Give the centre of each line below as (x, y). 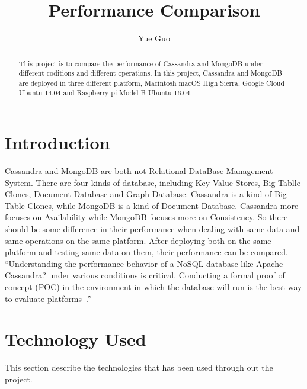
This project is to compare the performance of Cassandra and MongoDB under (140, 63)
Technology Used (76, 339)
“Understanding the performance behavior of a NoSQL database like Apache (144, 263)
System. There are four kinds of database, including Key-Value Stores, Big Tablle (153, 182)
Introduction (57, 142)
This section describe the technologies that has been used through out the (139, 367)
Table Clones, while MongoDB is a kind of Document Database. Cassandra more (152, 205)
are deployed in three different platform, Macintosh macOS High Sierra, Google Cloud (152, 83)
